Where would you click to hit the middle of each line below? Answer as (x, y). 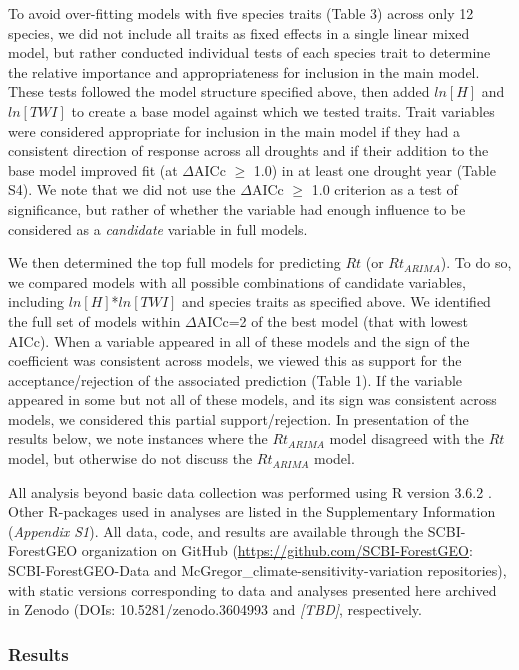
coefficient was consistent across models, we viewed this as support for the (235, 360)
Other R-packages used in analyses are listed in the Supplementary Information (252, 511)
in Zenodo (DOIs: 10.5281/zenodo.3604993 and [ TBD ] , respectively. (215, 609)
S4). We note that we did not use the (122, 189)
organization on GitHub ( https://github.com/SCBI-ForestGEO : (277, 550)
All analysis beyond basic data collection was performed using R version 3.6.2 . (250, 491)
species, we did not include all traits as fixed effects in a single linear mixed (239, 32)
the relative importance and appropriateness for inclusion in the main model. (244, 71)
